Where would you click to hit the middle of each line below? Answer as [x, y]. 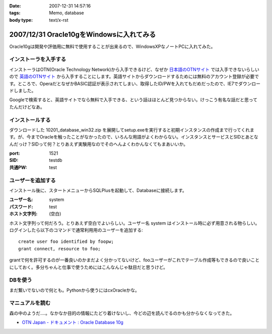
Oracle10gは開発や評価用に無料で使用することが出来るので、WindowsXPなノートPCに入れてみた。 [112, 46]
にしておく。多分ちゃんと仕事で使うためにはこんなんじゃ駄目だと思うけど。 [89, 267]
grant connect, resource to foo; [59, 249]
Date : [15, 6]
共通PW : [18, 167]
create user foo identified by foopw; [66, 242]
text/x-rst [59, 20]
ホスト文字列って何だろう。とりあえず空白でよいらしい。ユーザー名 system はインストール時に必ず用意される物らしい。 [134, 223]
